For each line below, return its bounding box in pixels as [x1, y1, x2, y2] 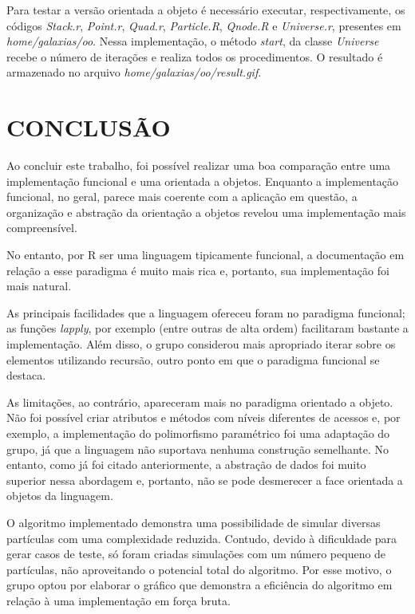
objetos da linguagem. [6, 487, 113, 504]
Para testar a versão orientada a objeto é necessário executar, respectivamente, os [6, 2, 405, 18]
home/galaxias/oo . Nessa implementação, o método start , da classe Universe [6, 33, 379, 49]
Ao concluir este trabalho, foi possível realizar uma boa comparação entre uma [6, 157, 391, 174]
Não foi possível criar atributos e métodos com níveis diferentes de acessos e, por [6, 409, 401, 426]
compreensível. [6, 219, 77, 236]
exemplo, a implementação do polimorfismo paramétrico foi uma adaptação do [6, 425, 390, 441]
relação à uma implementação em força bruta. [6, 592, 231, 608]
